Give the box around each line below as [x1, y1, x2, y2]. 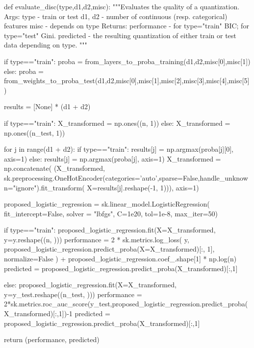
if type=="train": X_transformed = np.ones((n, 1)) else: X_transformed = [4, 117, 230, 128]
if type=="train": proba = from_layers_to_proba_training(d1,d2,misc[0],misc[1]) [4, 56, 251, 66]
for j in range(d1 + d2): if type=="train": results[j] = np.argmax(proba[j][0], [4, 144, 233, 154]
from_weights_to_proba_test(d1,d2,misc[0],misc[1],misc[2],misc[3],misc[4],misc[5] [4, 75, 250, 86]
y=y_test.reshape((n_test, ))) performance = [4, 289, 142, 299]
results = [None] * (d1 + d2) [4, 101, 91, 112]
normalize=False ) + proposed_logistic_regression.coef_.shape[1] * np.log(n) [4, 254, 237, 264]
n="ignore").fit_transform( [4, 182, 85, 192]
